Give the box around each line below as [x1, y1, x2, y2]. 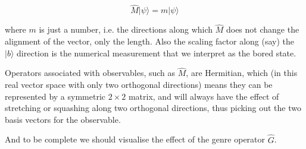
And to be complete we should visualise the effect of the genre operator [5, 133, 266, 145]
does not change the [226, 23, 299, 36]
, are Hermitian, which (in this [186, 66, 298, 79]
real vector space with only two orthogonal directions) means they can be [5, 78, 273, 91]
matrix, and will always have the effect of [128, 90, 279, 102]
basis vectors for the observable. [5, 113, 121, 125]
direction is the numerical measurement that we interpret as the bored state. [17, 46, 296, 59]
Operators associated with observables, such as [5, 66, 176, 79]
